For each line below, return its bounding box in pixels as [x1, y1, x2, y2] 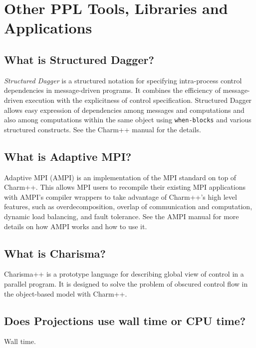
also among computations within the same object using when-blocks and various [4, 114, 252, 125]
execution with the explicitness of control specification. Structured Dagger [25, 94, 252, 105]
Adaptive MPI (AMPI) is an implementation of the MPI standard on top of [4, 172, 237, 182]
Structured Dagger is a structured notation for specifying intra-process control [4, 75, 242, 85]
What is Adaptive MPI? [4, 148, 132, 164]
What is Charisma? [4, 245, 106, 261]
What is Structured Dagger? [4, 51, 154, 67]
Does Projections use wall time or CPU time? [4, 313, 246, 328]
